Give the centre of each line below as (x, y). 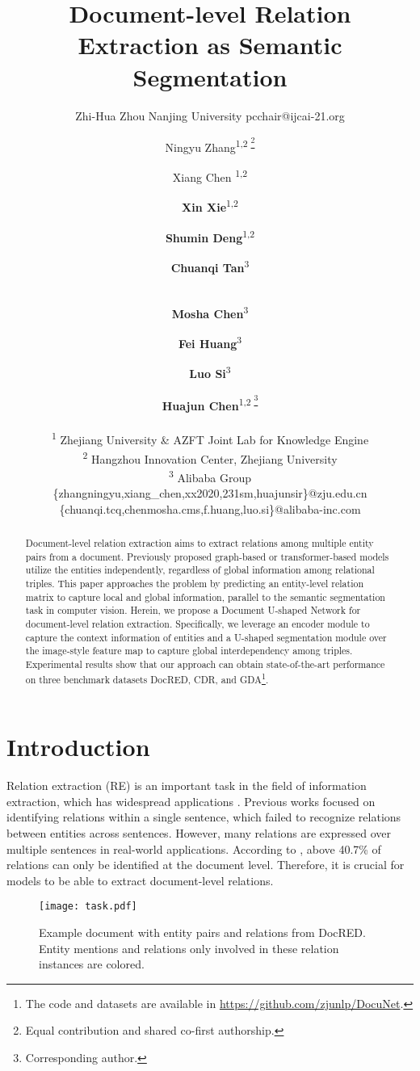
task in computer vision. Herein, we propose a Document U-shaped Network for (193, 610)
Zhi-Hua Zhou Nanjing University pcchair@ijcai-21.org (210, 115)
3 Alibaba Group (210, 476)
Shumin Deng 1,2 (210, 236)
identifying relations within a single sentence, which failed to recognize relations (204, 817)
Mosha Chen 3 (210, 312)
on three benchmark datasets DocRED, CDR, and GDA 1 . (147, 678)
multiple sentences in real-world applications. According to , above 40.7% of (194, 848)
